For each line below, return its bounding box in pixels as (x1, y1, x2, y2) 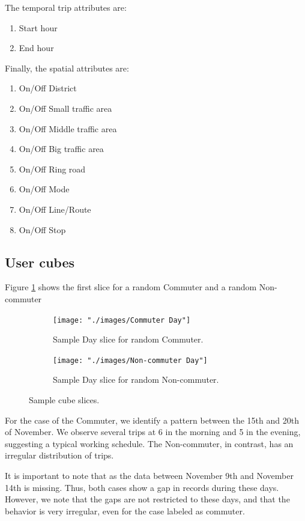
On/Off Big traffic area (19, 142, 104, 155)
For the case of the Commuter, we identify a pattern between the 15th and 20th (5, 413, 299, 426)
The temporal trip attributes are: (5, 1, 127, 13)
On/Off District (19, 82, 77, 94)
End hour (19, 41, 54, 54)
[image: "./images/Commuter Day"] (53, 315, 191, 324)
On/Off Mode (19, 183, 70, 195)
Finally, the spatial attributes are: (5, 61, 129, 74)
